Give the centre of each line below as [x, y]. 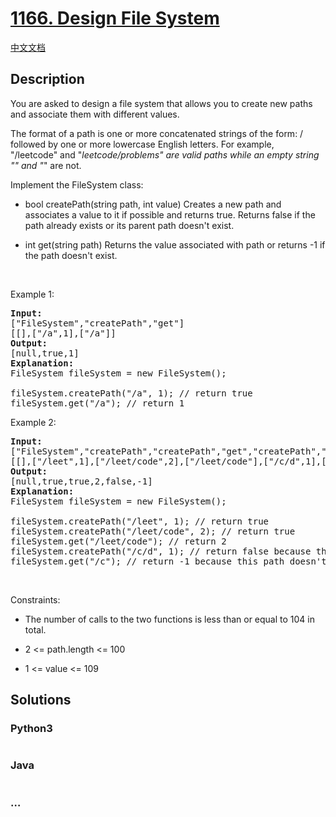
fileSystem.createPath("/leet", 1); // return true [140, 521]
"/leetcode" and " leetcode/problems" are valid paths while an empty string [165, 154]
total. [35, 629]
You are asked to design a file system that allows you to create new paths [161, 103]
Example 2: [33, 422]
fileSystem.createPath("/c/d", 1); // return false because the [171, 551]
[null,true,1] [45, 353]
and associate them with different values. [95, 114]
